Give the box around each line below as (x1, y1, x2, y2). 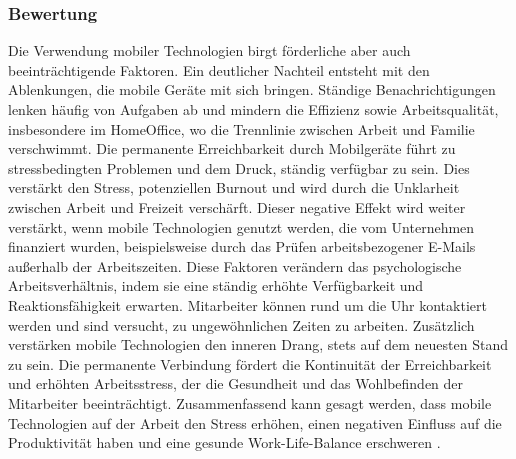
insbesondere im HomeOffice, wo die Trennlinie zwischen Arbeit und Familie (8, 118, 475, 139)
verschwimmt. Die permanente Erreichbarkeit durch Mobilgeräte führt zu (8, 138, 456, 159)
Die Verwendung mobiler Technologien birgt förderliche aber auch (8, 40, 411, 61)
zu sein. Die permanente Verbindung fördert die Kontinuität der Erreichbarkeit (8, 353, 492, 374)
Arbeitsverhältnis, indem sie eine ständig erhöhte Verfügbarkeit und (8, 275, 424, 296)
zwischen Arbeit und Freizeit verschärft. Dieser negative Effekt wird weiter (8, 196, 466, 217)
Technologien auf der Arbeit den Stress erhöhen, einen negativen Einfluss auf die (8, 412, 502, 433)
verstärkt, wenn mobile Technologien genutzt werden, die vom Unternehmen (8, 216, 475, 237)
